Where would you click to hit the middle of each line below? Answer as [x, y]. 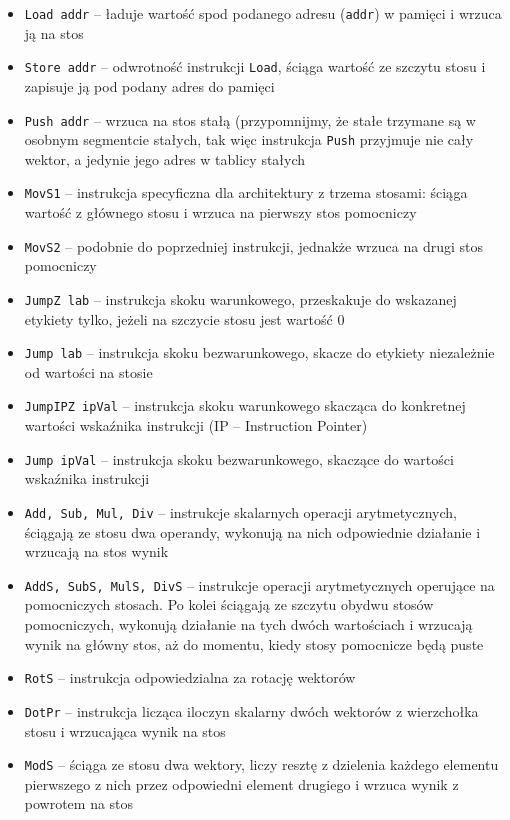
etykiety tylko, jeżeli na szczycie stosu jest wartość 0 [184, 318]
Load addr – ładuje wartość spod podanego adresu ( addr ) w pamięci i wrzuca [263, 13]
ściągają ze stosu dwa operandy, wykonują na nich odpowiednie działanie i [252, 531]
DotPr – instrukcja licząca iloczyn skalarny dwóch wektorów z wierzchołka [251, 710]
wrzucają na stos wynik [96, 551]
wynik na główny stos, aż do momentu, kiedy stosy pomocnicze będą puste [254, 643]
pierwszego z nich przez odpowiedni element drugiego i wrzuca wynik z [241, 783]
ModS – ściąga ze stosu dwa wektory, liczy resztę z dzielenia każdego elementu [261, 764]
